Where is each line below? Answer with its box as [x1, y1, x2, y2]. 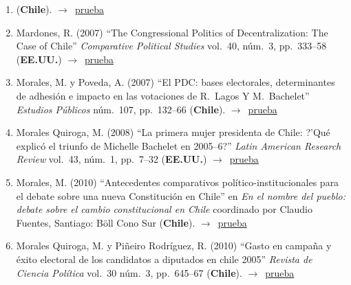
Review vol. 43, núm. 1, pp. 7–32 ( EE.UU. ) [16, 152, 207, 166]
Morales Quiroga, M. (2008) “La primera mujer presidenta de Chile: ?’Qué [16, 125, 330, 139]
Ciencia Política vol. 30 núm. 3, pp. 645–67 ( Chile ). [16, 265, 242, 280]
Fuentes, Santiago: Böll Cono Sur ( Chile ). [16, 215, 195, 229]
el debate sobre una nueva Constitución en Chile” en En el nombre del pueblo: [16, 188, 345, 203]
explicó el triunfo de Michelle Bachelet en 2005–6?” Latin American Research [16, 138, 341, 152]
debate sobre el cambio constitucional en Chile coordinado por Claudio [16, 202, 312, 216]
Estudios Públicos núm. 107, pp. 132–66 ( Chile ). [16, 102, 226, 116]
